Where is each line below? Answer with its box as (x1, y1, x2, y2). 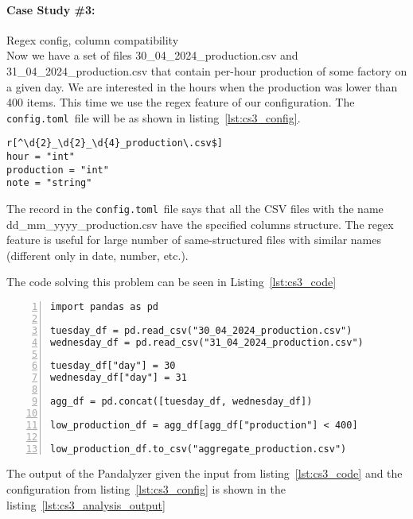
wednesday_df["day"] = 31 (50, 372, 187, 384)
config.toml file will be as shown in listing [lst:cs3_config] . (6, 109, 301, 126)
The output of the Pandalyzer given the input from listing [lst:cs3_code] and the (6, 465, 403, 482)
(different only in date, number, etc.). (6, 246, 189, 263)
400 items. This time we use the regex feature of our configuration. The (6, 94, 355, 110)
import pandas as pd (50, 301, 159, 313)
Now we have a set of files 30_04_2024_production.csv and (6, 47, 298, 64)
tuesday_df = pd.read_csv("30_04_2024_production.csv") (50, 324, 353, 336)
